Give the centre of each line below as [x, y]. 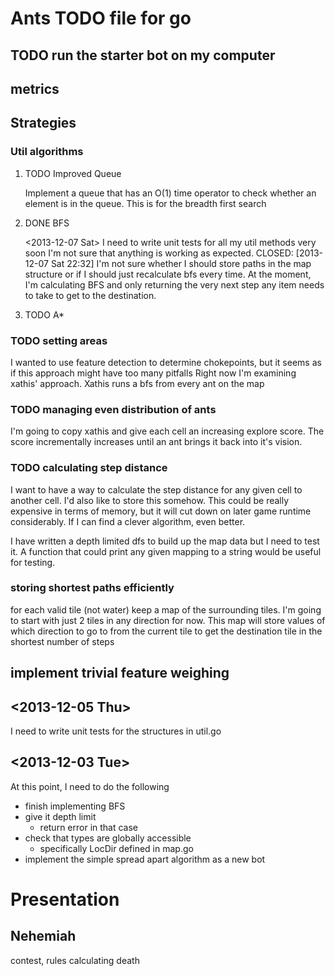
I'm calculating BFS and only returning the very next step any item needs [174, 284]
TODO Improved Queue [73, 173]
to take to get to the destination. [90, 295]
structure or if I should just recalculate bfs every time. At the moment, [168, 274]
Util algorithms [47, 152]
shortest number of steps [62, 641]
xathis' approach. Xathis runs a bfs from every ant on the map [137, 383]
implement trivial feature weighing [120, 673]
